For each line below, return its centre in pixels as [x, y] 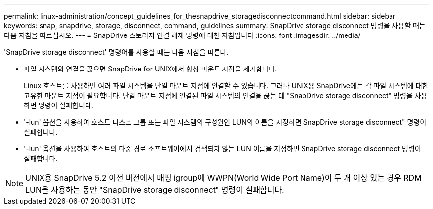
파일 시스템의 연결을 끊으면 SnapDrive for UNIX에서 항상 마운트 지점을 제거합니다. [151, 69]
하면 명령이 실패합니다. [59, 105]
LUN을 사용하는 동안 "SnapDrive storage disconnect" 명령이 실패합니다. [155, 190]
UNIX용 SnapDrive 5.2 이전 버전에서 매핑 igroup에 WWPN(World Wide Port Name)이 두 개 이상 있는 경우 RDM [223, 178]
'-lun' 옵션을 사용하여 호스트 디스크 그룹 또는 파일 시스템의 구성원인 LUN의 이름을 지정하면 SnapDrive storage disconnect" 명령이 [225, 122]
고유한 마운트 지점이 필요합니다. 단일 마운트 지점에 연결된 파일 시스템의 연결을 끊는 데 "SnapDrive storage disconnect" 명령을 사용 [226, 95]
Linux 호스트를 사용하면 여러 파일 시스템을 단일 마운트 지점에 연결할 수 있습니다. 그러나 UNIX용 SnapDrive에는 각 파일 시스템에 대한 [226, 86]
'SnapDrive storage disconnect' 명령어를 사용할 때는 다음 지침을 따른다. [116, 52]
